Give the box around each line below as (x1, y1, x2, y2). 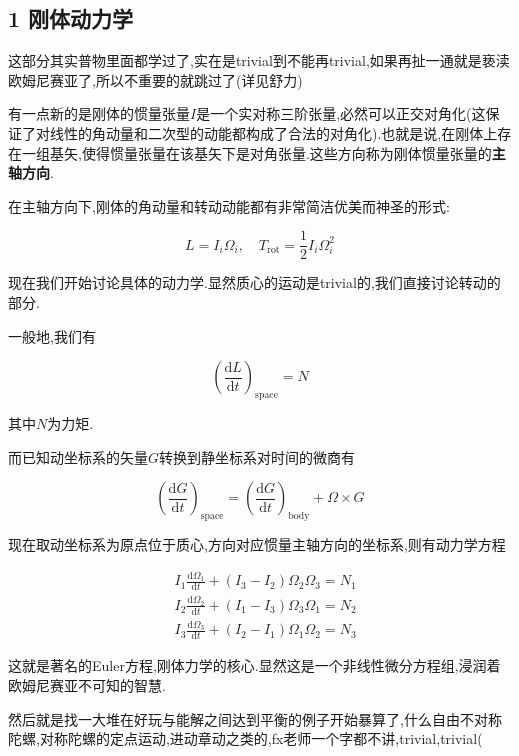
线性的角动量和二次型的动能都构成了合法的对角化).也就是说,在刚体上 (49, 122, 498, 143)
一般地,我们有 (8, 325, 96, 346)
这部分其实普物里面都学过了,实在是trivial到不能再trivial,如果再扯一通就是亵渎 (8, 50, 510, 71)
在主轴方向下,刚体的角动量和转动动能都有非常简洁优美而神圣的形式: (8, 195, 450, 216)
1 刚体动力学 (8, 3, 134, 34)
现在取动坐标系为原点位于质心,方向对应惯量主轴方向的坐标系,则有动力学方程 (8, 533, 506, 554)
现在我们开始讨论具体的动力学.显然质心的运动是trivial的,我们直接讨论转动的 (8, 272, 501, 293)
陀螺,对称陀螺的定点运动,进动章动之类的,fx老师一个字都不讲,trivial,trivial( (8, 728, 483, 749)
